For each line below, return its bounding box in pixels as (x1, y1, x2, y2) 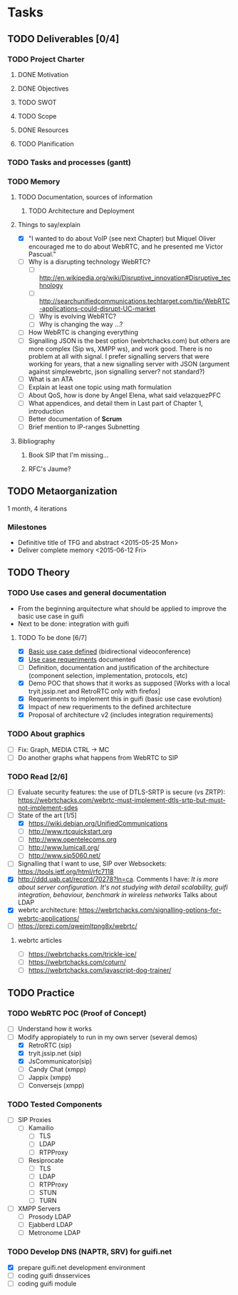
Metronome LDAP (28, 1229, 81, 1237)
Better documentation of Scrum (28, 414, 123, 423)
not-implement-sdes (17, 803, 78, 811)
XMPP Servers (17, 1204, 61, 1213)
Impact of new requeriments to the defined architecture (28, 703, 192, 711)
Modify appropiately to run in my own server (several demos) (17, 1033, 198, 1041)
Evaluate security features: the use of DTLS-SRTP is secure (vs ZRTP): (17, 787, 226, 796)
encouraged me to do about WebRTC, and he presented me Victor (28, 242, 223, 251)
